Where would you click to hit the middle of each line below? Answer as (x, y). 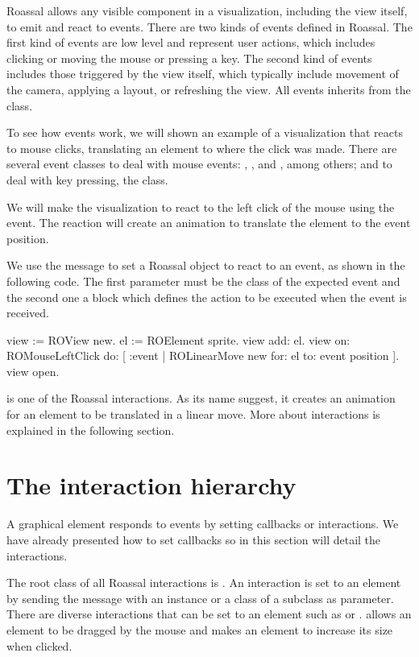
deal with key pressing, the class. (87, 179)
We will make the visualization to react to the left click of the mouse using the (201, 207)
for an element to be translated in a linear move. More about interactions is (193, 414)
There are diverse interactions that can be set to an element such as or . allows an (209, 614)
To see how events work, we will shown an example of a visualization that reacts (205, 132)
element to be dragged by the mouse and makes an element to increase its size (200, 629)
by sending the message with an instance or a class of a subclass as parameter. (200, 598)
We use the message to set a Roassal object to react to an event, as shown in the (206, 265)
